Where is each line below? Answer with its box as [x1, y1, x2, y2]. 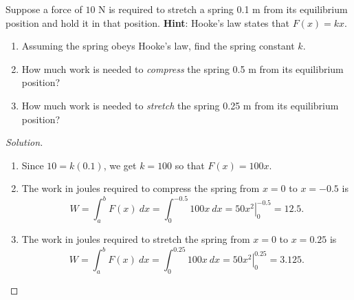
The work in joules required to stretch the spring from [21, 232, 250, 246]
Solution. [5, 135, 43, 149]
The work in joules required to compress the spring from [21, 181, 260, 195]
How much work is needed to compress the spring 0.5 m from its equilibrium [21, 61, 344, 76]
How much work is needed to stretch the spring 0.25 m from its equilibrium [21, 98, 339, 112]
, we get [103, 158, 137, 172]
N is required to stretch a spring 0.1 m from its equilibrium [98, 2, 348, 16]
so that [175, 158, 205, 172]
